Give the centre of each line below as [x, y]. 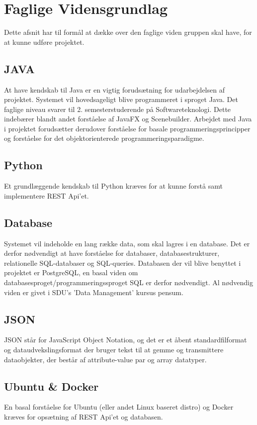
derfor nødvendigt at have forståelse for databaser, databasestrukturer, [112, 253]
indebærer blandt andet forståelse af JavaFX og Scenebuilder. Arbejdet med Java [128, 119]
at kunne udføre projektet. [44, 42]
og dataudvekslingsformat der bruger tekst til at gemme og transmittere [114, 350]
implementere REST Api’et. [46, 195]
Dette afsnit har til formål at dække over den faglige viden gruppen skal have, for [128, 32]
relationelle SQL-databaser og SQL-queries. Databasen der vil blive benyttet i [123, 263]
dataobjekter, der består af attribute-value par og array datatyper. [105, 359]
